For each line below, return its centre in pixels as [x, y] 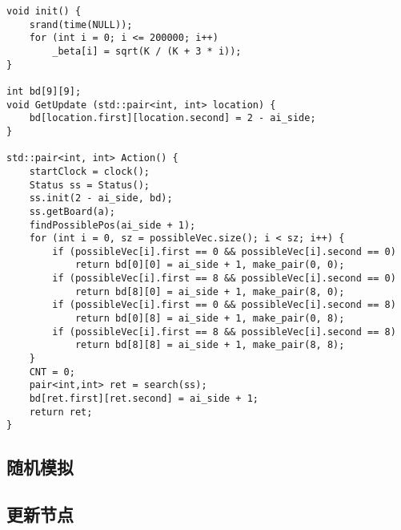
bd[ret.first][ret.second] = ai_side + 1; [144, 399]
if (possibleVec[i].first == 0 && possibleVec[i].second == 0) [224, 251]
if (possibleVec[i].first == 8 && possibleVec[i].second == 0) [224, 279]
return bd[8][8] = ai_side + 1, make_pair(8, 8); [210, 345]
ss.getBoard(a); [72, 211]
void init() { [44, 11]
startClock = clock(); [89, 171]
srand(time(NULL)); [81, 24]
